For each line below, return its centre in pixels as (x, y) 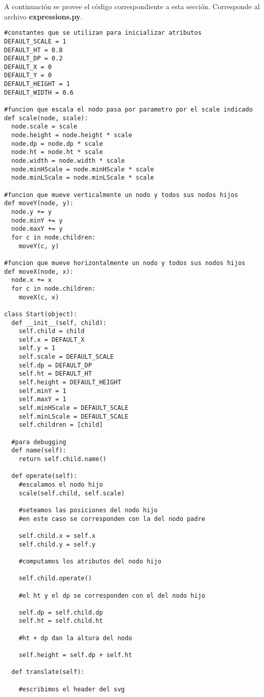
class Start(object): (41, 314)
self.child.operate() (55, 579)
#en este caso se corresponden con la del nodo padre (112, 519)
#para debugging (39, 442)
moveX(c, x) (39, 297)
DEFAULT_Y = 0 (28, 75)
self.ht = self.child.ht (61, 621)
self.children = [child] (61, 425)
